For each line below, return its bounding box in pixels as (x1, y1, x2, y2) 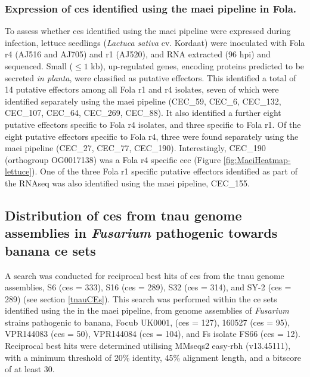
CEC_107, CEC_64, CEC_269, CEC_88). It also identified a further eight (5, 106, 281, 119)
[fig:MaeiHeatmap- (223, 153, 291, 165)
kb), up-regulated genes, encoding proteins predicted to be (91, 60, 305, 72)
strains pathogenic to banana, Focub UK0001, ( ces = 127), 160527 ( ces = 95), (5, 315, 290, 328)
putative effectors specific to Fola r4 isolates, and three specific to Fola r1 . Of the (5, 118, 301, 130)
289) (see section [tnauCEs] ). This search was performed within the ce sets (5, 292, 277, 305)
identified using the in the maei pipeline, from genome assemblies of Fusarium (5, 304, 289, 317)
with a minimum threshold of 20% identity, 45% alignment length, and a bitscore (5, 351, 301, 363)
